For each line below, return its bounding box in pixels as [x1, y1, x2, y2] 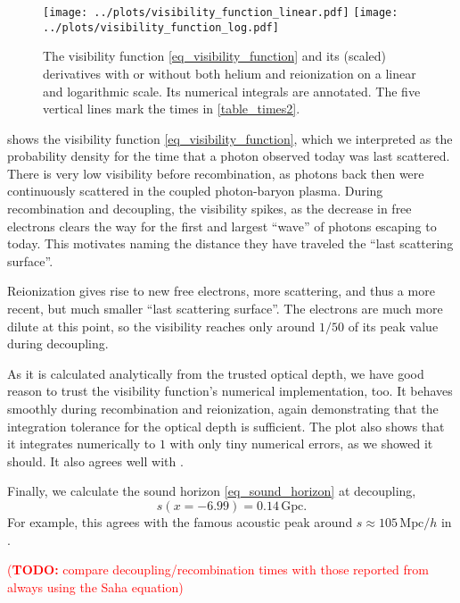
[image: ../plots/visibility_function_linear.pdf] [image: [43, 6, 398, 19]
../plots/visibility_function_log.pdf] [43, 21, 279, 34]
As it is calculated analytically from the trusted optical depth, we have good [7, 364, 424, 382]
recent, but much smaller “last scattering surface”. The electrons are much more [7, 299, 443, 318]
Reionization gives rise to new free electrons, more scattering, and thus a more [7, 281, 435, 300]
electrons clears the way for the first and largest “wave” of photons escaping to [7, 216, 437, 235]
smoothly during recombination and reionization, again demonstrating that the [7, 399, 439, 417]
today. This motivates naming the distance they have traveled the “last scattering [7, 234, 454, 253]
